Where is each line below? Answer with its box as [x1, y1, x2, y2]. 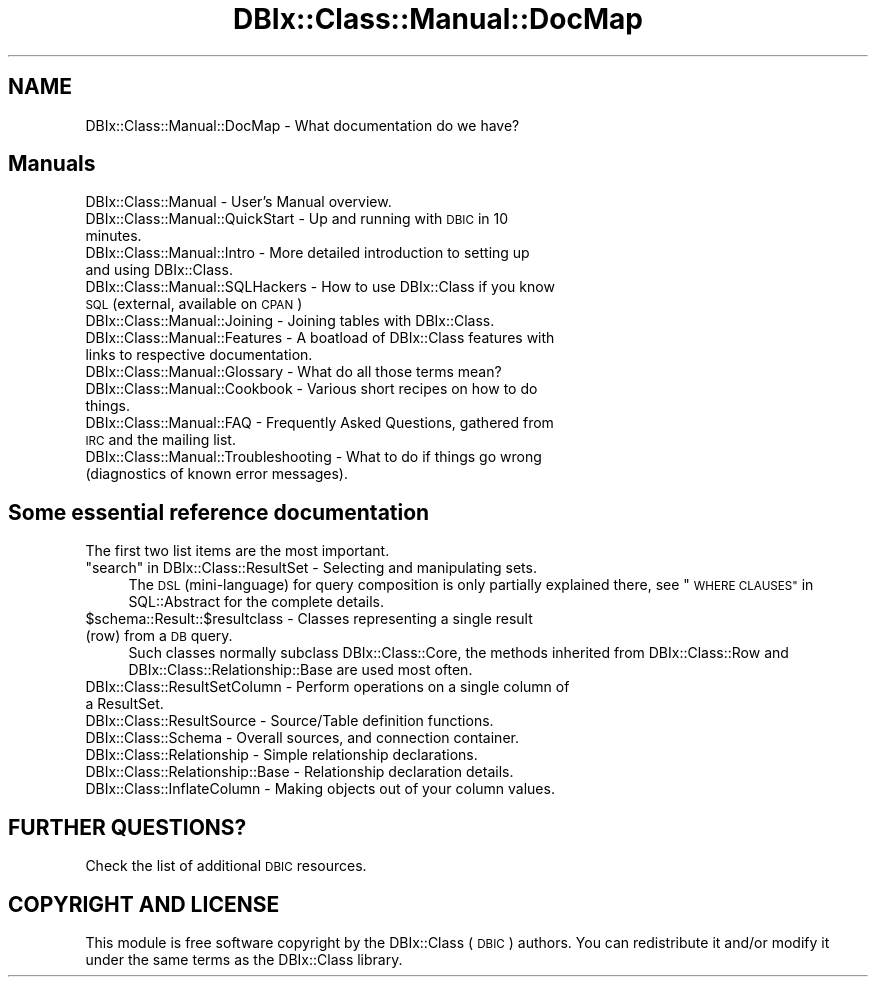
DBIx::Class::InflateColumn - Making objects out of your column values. [85, 780, 555, 798]
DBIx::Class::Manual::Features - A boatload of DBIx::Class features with [85, 329, 555, 347]
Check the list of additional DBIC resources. [85, 857, 367, 875]
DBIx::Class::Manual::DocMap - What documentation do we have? [85, 116, 520, 134]
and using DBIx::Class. [85, 261, 233, 279]
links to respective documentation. [85, 346, 313, 364]
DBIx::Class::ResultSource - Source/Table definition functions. [85, 712, 494, 730]
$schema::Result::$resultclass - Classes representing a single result [85, 610, 533, 628]
